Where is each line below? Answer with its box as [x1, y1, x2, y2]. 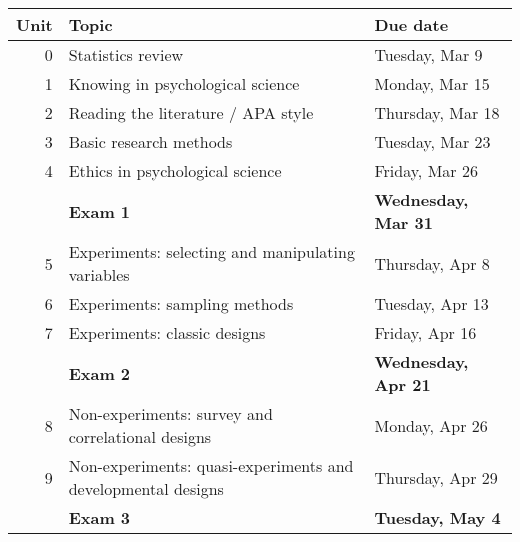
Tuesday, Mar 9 [374, 43, 483, 66]
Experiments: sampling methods [68, 292, 294, 315]
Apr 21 [374, 373, 431, 396]
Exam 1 [68, 199, 131, 223]
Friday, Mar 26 [374, 159, 478, 182]
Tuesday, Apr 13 [374, 292, 489, 315]
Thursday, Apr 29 [374, 465, 498, 489]
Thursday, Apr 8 [374, 251, 490, 275]
